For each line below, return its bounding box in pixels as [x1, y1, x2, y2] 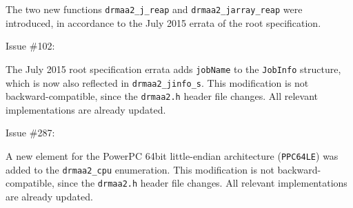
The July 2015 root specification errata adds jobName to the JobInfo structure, [6, 61, 341, 76]
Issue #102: [6, 39, 55, 53]
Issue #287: [6, 125, 55, 140]
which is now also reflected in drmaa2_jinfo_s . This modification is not [6, 75, 309, 90]
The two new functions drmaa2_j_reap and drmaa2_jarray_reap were [6, 2, 303, 16]
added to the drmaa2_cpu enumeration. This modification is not [6, 162, 274, 176]
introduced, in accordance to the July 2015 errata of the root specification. [6, 15, 321, 30]
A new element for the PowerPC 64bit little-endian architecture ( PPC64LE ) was [6, 149, 339, 163]
